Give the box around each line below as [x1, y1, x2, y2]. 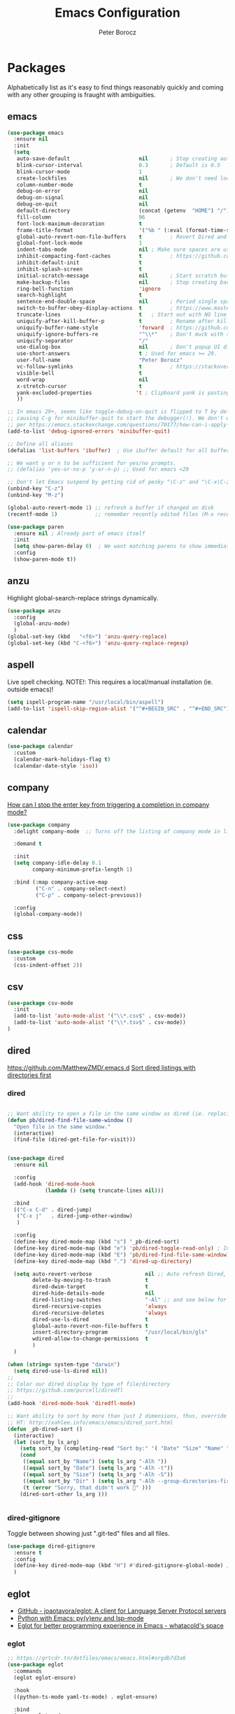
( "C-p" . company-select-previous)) [35, 891, 142, 899]
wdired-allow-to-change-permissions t [32, 1335, 149, 1343]
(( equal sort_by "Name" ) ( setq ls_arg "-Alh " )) [22, 1458, 168, 1465]
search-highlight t [16, 291, 142, 298]
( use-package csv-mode [7, 1000, 73, 1007]
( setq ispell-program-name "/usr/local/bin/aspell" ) [7, 698, 164, 705]
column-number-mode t [16, 181, 142, 188]
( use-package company [7, 821, 71, 828]
